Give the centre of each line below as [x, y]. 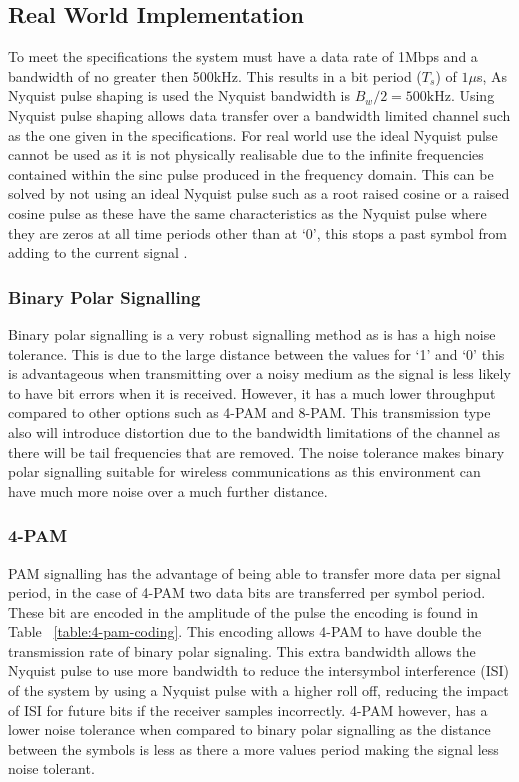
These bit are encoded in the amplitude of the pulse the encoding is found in [243, 611]
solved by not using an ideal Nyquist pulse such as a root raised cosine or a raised [259, 193]
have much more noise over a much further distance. [168, 490]
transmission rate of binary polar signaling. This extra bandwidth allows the [242, 650]
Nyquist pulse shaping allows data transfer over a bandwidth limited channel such [259, 114]
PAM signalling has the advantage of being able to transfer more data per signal [254, 572]
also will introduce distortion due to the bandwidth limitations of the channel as [254, 431]
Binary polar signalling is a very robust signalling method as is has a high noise [252, 333]
